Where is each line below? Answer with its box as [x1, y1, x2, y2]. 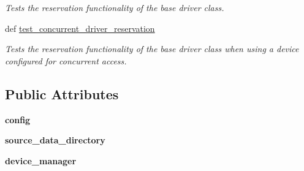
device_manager [5, 154, 77, 167]
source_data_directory [5, 134, 105, 146]
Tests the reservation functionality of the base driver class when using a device [5, 42, 299, 55]
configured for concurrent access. [5, 54, 127, 67]
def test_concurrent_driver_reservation [5, 21, 155, 34]
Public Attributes [5, 84, 119, 103]
